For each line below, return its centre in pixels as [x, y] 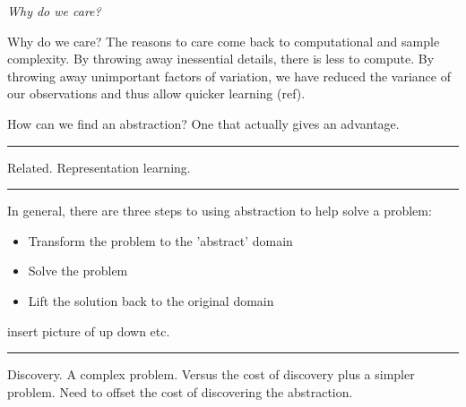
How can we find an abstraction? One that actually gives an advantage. [203, 123]
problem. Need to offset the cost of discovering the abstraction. [180, 391]
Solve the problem [78, 271]
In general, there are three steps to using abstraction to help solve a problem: [220, 211]
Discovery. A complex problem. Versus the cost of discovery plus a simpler [211, 374]
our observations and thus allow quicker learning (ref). [156, 93]
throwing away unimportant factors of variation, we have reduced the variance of [229, 76]
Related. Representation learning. [99, 167]
